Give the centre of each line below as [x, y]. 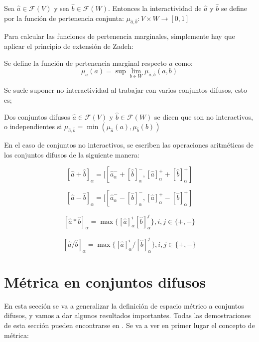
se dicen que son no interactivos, [204, 116]
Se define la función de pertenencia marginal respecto [85, 63]
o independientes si [33, 126]
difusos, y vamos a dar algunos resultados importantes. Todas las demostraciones [128, 315]
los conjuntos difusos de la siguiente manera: [72, 154]
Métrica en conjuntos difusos [105, 281]
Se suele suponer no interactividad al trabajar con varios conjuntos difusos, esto [126, 90]
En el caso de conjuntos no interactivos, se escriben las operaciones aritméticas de [129, 144]
